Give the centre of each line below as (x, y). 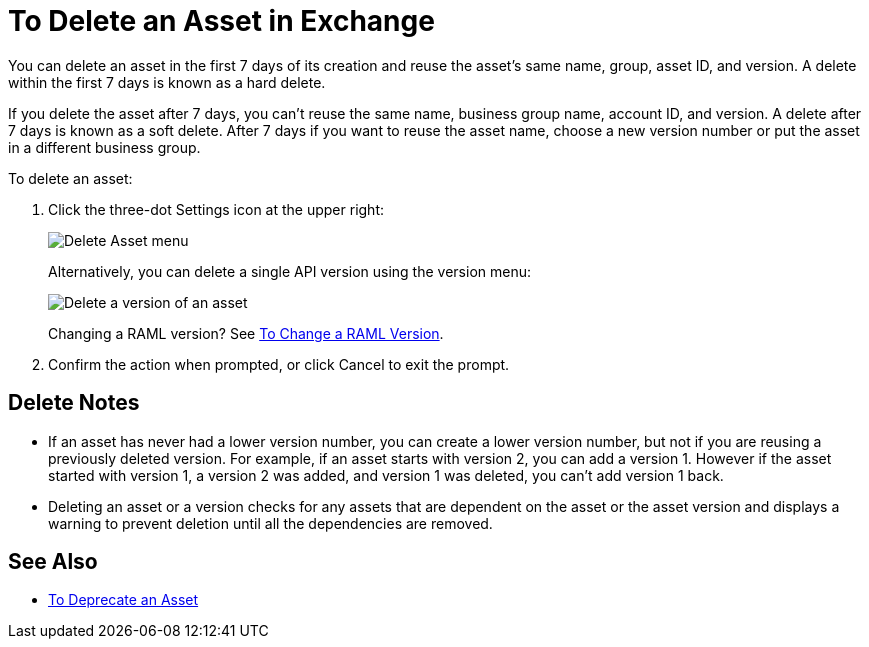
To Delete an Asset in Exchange (221, 21)
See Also (53, 562)
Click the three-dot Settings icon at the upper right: (216, 209)
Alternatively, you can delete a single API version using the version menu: (289, 271)
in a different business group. (104, 147)
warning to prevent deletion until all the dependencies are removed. (270, 523)
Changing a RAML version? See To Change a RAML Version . (246, 333)
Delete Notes (74, 403)
